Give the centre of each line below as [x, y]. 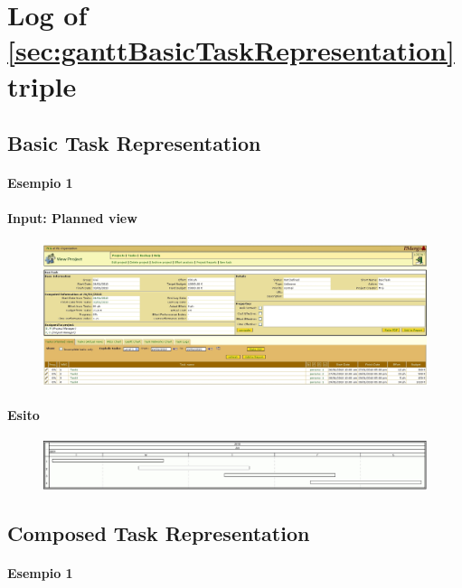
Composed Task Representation [159, 532]
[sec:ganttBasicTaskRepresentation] [231, 50]
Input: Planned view [72, 218]
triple [42, 85]
